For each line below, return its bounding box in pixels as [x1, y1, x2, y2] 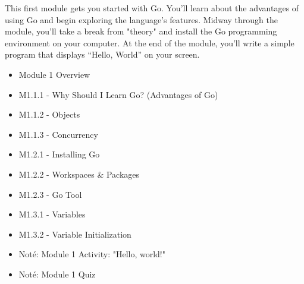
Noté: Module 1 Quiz [18, 267, 96, 280]
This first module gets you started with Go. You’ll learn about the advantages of [5, 2, 299, 14]
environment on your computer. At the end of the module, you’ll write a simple [5, 36, 294, 49]
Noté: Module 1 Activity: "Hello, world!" [18, 248, 165, 260]
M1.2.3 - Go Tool [18, 188, 82, 200]
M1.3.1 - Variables [18, 208, 86, 220]
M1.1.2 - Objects [18, 108, 80, 121]
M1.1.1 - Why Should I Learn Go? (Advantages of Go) [18, 88, 218, 100]
